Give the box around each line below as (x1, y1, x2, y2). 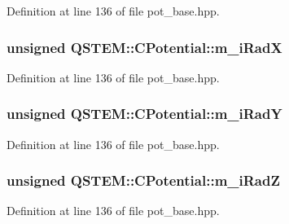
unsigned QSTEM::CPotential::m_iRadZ (7, 170, 280, 191)
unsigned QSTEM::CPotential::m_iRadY (7, 103, 282, 124)
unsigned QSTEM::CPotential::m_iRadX (7, 37, 282, 57)
